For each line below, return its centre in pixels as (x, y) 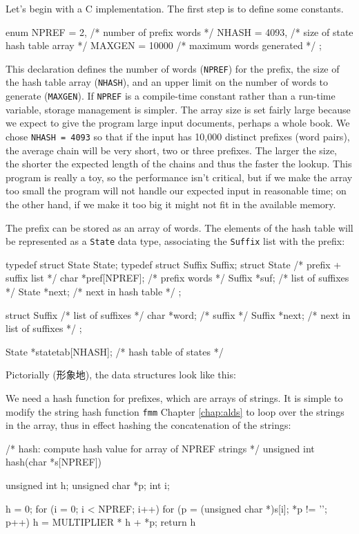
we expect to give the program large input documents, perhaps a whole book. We (178, 123)
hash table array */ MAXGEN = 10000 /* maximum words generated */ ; (164, 45)
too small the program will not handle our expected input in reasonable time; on (176, 191)
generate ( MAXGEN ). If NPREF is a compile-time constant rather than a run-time (171, 96)
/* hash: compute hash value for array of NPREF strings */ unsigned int (160, 448)
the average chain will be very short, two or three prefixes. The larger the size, (171, 150)
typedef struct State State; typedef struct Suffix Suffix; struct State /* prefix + (174, 264)
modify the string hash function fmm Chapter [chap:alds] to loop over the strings (175, 411)
